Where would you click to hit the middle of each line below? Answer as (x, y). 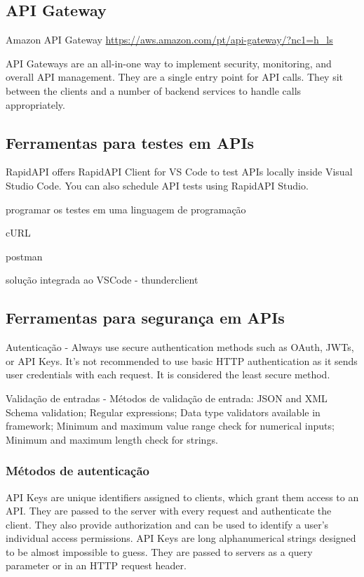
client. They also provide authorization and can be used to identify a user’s (167, 524)
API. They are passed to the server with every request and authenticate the (169, 511)
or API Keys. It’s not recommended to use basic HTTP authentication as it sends (182, 360)
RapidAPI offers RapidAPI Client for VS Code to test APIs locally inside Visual (179, 172)
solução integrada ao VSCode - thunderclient (102, 280)
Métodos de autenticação (78, 471)
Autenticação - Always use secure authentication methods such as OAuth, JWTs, (180, 347)
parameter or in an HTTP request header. (96, 565)
